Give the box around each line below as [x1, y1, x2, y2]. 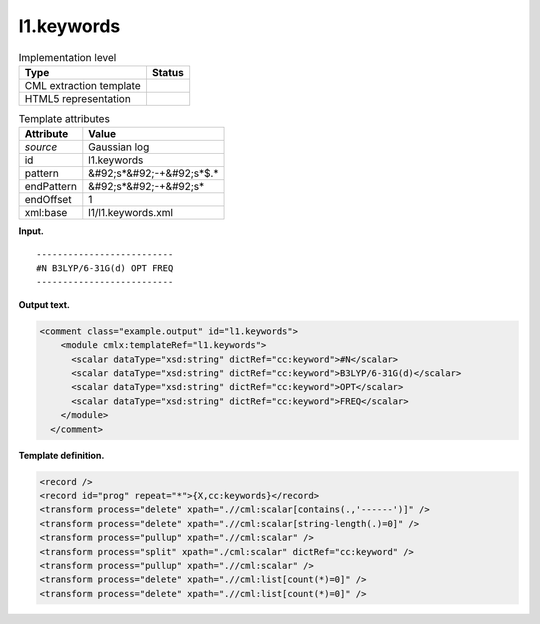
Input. [18, 225, 44, 237]
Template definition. [18, 449, 105, 461]
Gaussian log [88, 140, 150, 154]
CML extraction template [24, 78, 141, 92]
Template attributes [18, 112, 110, 126]
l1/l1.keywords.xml [88, 206, 174, 220]
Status [151, 65, 184, 79]
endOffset [24, 193, 72, 207]
